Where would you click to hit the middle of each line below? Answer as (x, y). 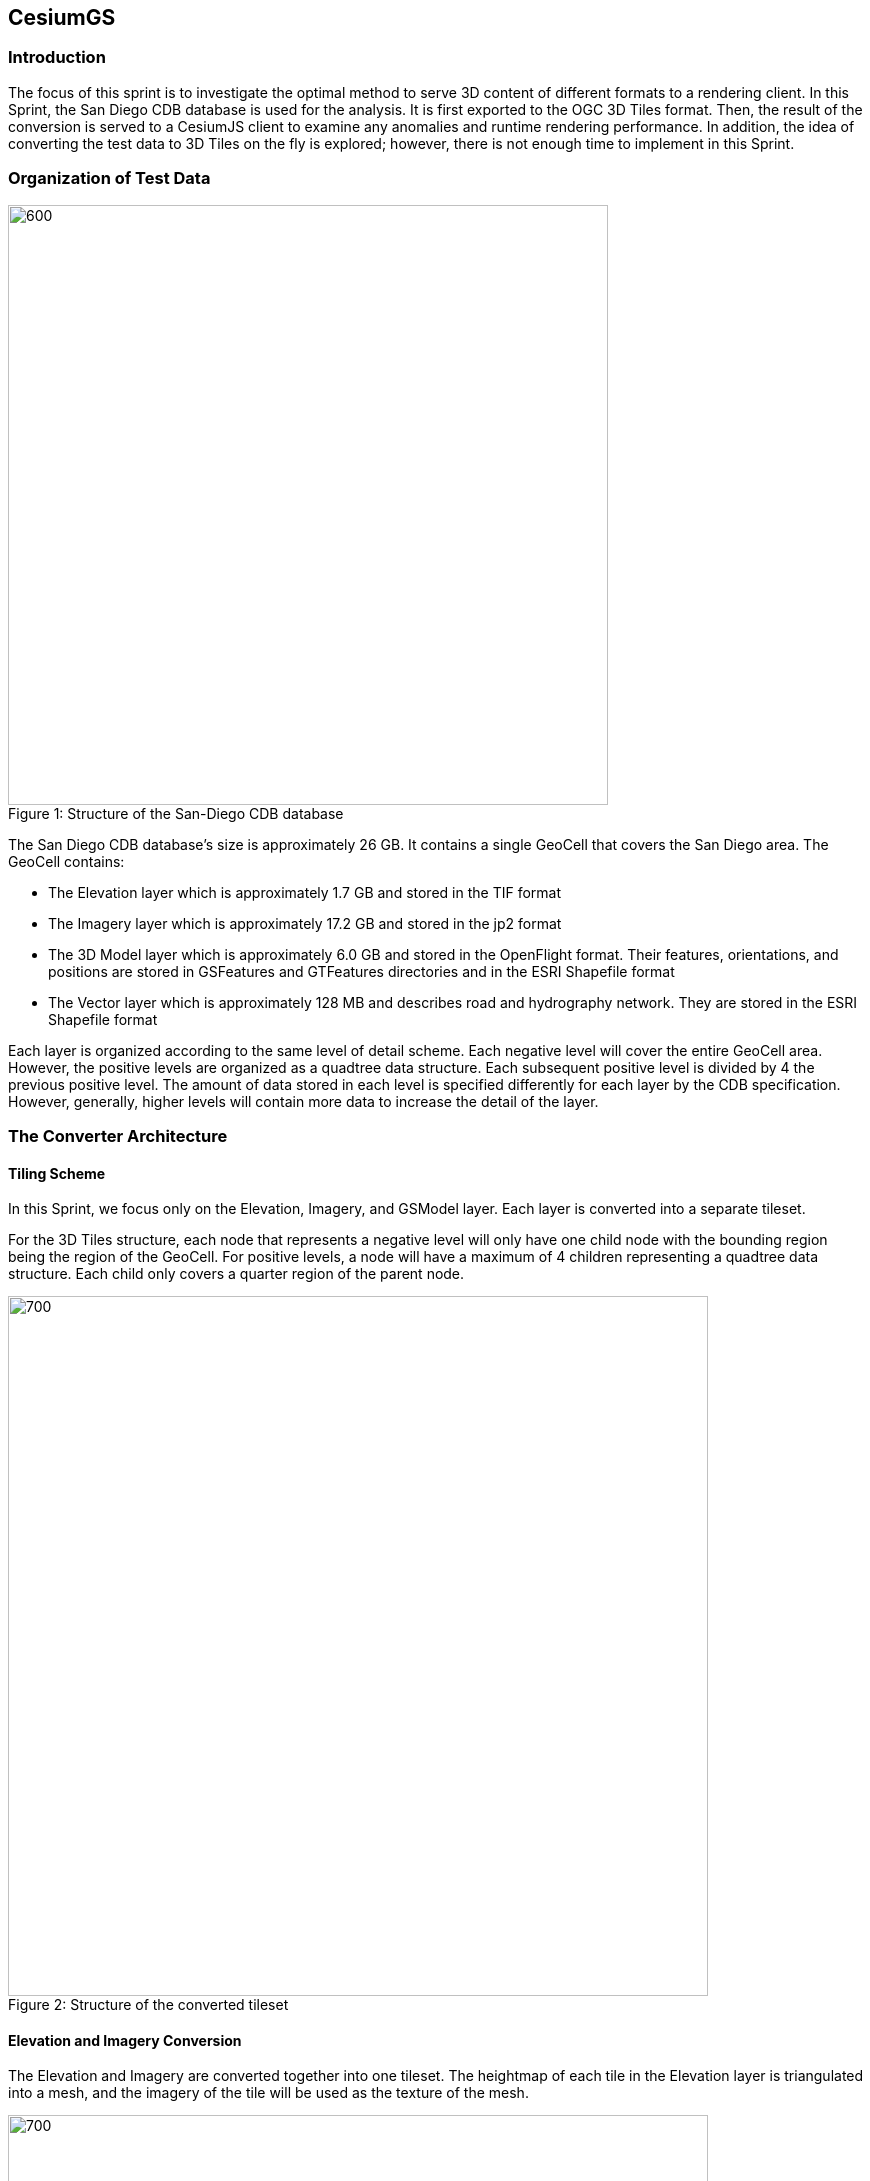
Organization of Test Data (109, 178)
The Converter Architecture (118, 1135)
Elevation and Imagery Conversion (125, 2040)
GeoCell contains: (66, 861)
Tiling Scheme (57, 1173)
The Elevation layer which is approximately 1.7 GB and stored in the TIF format (304, 892)
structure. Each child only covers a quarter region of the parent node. (236, 1274)
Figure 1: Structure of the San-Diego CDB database (176, 813)
